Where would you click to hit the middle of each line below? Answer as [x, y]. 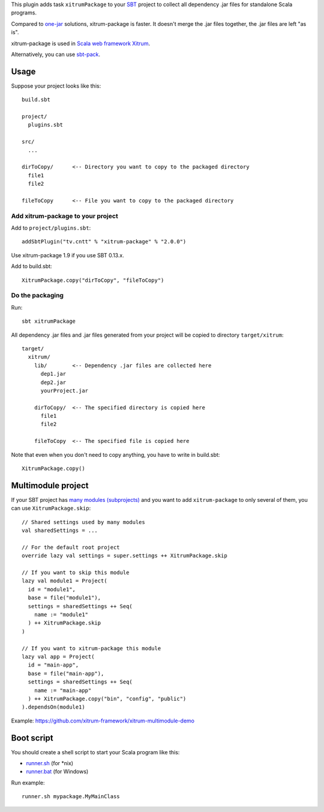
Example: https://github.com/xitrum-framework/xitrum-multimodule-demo [103, 721]
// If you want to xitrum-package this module [91, 648]
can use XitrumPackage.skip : [51, 508]
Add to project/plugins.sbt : [51, 228]
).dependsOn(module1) [53, 707]
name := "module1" [61, 615]
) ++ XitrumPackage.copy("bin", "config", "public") [107, 698]
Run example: [28, 783]
